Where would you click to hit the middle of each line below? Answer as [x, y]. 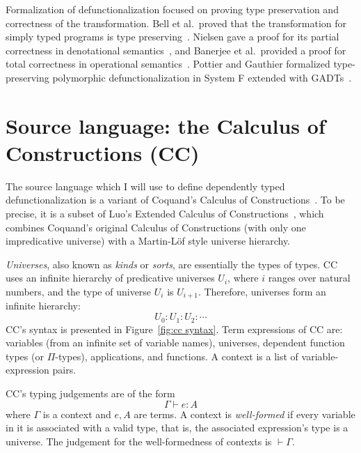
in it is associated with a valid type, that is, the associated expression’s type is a [177, 428]
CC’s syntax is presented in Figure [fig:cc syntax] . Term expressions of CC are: [174, 329]
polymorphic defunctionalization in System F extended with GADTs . [202, 77]
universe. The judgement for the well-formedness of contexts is [139, 441]
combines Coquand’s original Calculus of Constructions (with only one [156, 227]
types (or [25, 356]
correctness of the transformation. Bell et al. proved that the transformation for [176, 23]
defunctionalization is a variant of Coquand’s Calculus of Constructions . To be [175, 200]
